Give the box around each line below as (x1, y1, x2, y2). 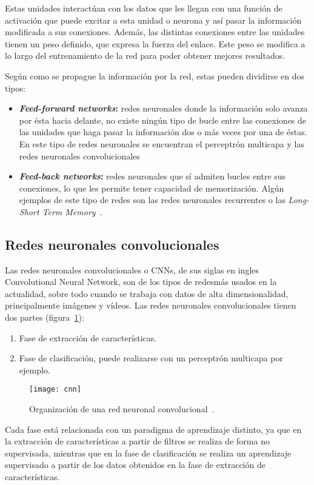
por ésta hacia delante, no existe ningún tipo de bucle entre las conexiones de (19, 113, 307, 126)
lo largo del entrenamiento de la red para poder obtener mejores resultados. (5, 49, 286, 62)
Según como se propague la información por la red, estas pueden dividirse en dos (5, 69, 305, 82)
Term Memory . (42, 205, 102, 218)
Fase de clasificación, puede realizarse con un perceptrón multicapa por (19, 352, 283, 364)
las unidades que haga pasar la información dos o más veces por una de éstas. (19, 125, 307, 138)
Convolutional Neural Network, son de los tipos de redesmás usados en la (5, 275, 277, 288)
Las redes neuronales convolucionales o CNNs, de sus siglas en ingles (5, 263, 259, 276)
